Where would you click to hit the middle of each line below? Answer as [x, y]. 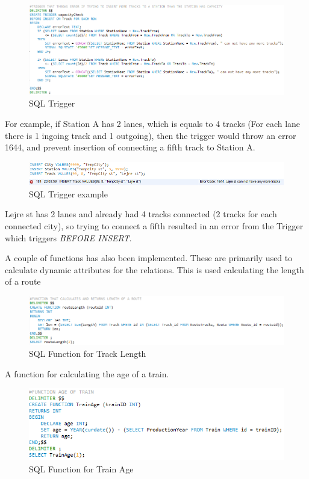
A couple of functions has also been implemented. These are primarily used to [149, 258]
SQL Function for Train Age [81, 468]
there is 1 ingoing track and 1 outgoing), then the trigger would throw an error [151, 135]
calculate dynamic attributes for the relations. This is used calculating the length [154, 269]
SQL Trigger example [68, 193]
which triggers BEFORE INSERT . [68, 237]
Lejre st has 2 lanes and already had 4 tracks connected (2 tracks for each [141, 214]
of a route [23, 281]
